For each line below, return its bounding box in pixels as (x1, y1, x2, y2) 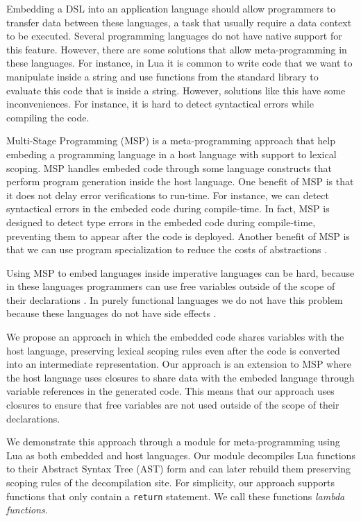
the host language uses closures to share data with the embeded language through (6, 370, 355, 384)
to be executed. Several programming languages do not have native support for (6, 28, 342, 43)
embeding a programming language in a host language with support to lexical (6, 146, 337, 161)
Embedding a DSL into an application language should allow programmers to (6, 1, 336, 15)
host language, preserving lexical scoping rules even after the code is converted (6, 343, 340, 357)
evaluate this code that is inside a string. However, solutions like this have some (6, 83, 346, 97)
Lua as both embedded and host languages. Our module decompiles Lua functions (6, 447, 355, 462)
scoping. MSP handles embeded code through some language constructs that (6, 160, 332, 175)
